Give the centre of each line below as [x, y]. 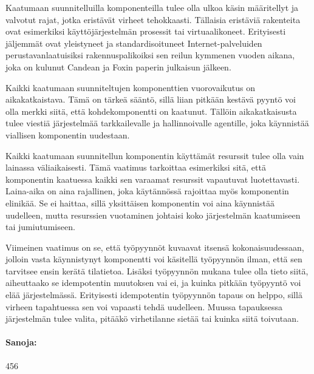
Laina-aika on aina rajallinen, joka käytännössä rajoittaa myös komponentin [147, 191]
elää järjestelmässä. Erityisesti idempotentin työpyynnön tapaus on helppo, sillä [154, 295]
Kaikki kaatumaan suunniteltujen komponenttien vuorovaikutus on [130, 87]
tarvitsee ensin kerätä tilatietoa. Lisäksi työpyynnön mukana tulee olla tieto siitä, [157, 270]
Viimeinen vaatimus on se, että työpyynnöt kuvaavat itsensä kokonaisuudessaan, [155, 247]
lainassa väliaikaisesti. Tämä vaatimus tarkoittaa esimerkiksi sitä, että [136, 167]
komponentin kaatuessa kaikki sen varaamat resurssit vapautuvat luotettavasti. [153, 179]
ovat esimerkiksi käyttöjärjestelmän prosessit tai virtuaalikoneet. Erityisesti [146, 31]
